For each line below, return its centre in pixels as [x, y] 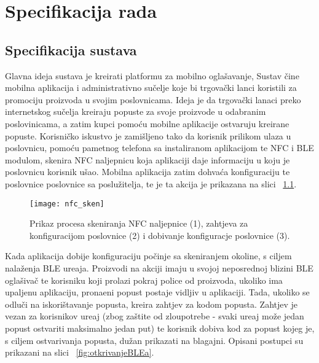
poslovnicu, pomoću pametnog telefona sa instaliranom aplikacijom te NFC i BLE [159, 148]
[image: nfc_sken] [67, 204]
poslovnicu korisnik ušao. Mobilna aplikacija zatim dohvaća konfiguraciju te [148, 172]
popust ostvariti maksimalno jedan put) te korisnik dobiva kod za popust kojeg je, [160, 328]
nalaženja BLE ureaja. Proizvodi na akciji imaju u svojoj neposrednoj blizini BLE [159, 267]
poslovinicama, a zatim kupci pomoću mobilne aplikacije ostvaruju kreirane [147, 123]
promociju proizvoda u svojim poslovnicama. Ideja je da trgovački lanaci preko [153, 99]
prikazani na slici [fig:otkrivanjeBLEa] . [80, 352]
